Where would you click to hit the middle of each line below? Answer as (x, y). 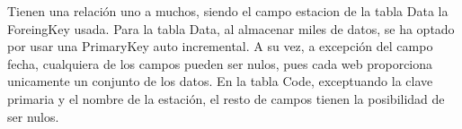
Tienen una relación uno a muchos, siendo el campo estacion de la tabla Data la (228, 11)
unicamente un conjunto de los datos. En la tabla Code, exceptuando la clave (220, 81)
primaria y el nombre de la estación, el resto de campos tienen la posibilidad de (226, 98)
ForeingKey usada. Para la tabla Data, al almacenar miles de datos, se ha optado (231, 28)
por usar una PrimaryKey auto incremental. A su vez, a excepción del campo (220, 46)
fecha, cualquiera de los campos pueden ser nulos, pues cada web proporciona (220, 63)
